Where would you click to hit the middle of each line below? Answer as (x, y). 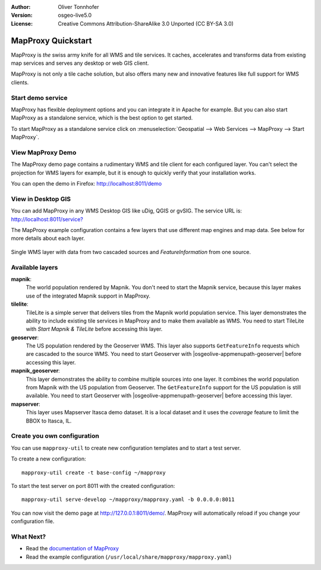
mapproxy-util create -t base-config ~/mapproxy (94, 472)
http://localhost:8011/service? (47, 219)
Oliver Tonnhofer (78, 7)
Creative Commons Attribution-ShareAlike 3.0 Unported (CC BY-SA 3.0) (146, 23)
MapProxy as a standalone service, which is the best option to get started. (102, 118)
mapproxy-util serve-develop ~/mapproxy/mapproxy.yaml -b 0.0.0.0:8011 (128, 499)
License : (22, 23)
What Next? (29, 537)
